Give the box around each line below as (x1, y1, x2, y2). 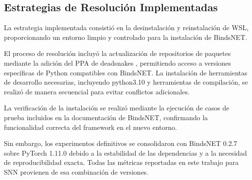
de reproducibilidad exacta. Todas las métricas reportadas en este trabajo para (4, 157, 239, 167)
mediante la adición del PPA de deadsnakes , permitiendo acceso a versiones (4, 57, 231, 68)
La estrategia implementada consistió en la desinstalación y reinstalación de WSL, (4, 22, 249, 33)
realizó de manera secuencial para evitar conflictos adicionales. (4, 86, 190, 96)
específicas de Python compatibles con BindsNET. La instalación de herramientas (4, 67, 248, 77)
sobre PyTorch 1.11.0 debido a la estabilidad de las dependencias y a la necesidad (4, 147, 247, 158)
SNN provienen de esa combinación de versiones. (4, 166, 149, 177)
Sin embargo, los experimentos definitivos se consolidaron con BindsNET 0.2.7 (4, 138, 237, 148)
